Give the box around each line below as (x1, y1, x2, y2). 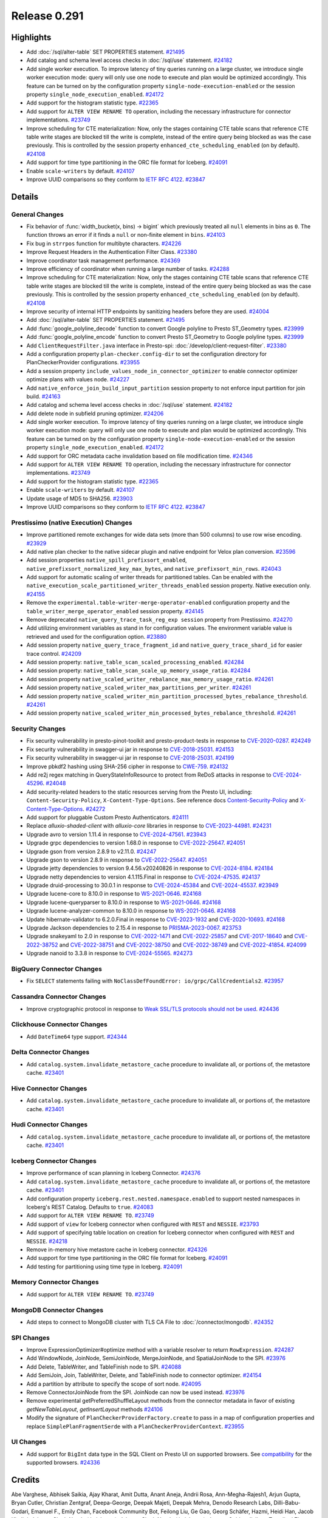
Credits (11, 1474, 40, 1485)
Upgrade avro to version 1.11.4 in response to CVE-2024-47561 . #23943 (26, 831, 207, 838)
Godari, (11, 1508, 30, 1515)
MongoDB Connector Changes (11, 1305, 103, 1314)
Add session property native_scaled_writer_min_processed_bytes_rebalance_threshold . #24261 (26, 709, 296, 716)
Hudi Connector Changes (11, 1120, 88, 1129)
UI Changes (11, 1438, 47, 1446)
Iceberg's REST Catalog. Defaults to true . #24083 (26, 1203, 154, 1211)
